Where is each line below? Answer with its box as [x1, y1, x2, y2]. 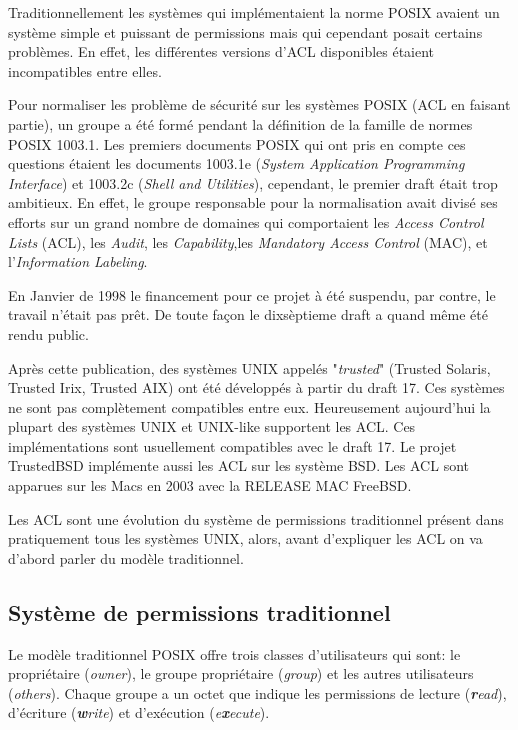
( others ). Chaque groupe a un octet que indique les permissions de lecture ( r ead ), [8, 682, 507, 703]
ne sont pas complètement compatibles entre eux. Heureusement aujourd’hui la [8, 396, 491, 417]
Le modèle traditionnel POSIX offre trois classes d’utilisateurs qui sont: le [8, 643, 461, 664]
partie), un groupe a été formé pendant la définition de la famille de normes [8, 113, 473, 134]
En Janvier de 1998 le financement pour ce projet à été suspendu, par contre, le [8, 284, 496, 305]
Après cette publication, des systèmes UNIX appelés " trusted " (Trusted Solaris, [8, 357, 491, 378]
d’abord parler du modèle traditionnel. [8, 547, 244, 568]
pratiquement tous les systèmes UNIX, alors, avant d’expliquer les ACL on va [8, 528, 483, 549]
